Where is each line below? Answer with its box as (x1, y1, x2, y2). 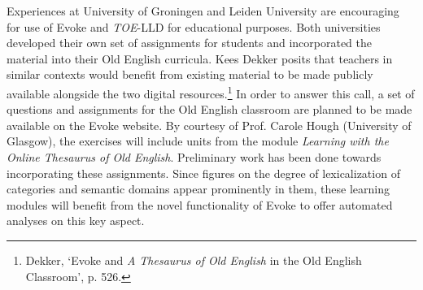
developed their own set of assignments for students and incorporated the (7, 34, 373, 51)
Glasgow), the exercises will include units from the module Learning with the (7, 132, 389, 149)
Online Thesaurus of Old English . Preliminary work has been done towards (7, 149, 382, 165)
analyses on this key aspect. (7, 212, 145, 229)
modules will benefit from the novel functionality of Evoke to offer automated (7, 196, 393, 213)
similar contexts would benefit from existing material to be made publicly (7, 66, 373, 83)
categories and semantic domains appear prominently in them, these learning (7, 180, 390, 197)
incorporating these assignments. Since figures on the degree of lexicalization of (7, 164, 400, 181)
